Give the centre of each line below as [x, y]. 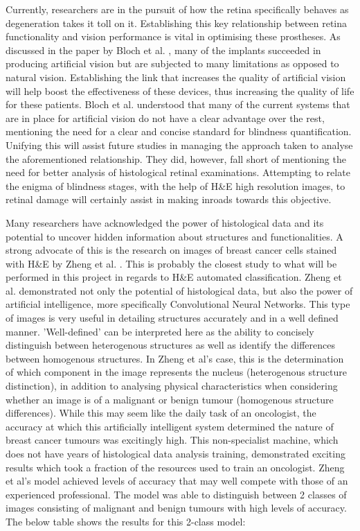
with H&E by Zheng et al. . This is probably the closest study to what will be [171, 263]
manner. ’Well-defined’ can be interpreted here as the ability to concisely [160, 331]
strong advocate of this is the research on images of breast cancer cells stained [171, 250]
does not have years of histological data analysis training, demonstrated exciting [175, 453]
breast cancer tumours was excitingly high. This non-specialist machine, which [172, 440]
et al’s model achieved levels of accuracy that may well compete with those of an [177, 481]
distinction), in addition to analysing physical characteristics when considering [172, 386]
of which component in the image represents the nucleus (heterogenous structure [176, 372]
